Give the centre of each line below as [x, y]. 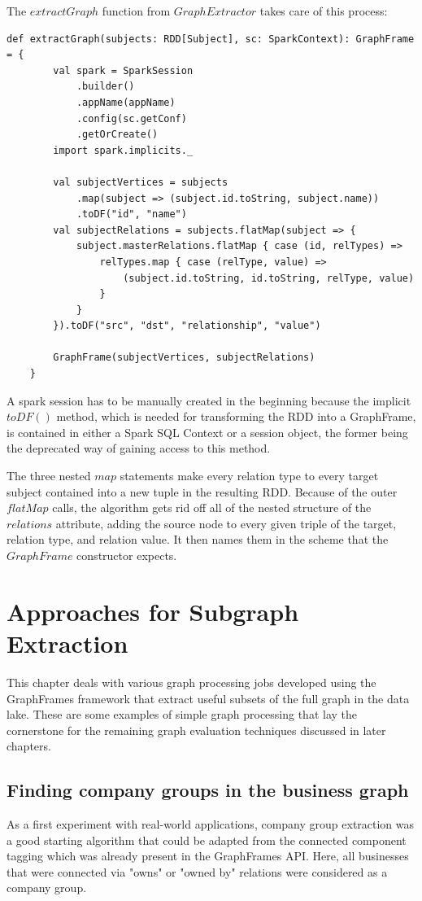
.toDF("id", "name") [131, 214]
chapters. [29, 746]
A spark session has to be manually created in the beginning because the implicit [209, 400]
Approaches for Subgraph [153, 611]
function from [136, 11]
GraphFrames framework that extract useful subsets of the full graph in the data [208, 698]
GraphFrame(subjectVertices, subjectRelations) [184, 358]
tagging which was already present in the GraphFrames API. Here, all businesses [208, 856]
